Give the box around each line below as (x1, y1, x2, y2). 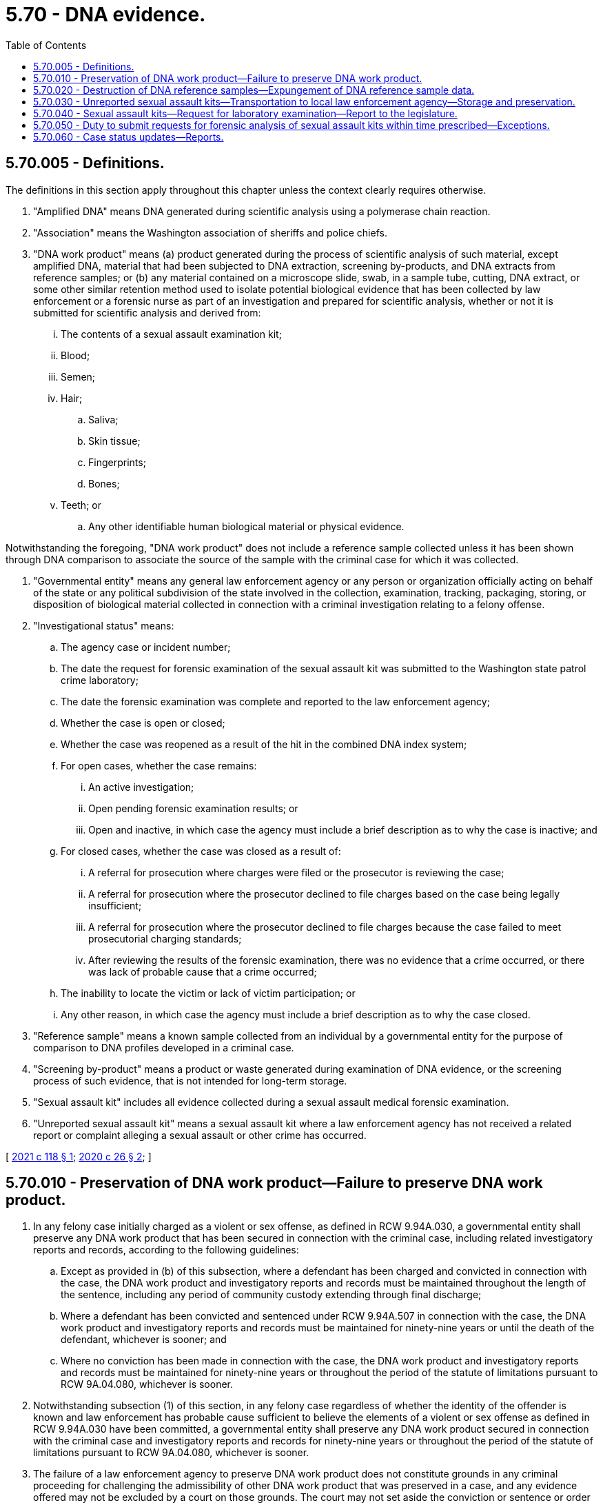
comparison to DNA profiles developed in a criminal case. (33, 1041, 294, 1053)
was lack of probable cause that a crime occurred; (88, 965, 317, 978)
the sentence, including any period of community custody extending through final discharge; (61, 1289, 482, 1301)
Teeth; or (61, 498, 101, 511)
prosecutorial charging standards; (88, 932, 242, 945)
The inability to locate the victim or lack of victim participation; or (61, 987, 356, 999)
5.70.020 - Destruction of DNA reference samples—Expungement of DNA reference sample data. (33, 83, 475, 96)
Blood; (61, 349, 90, 361)
